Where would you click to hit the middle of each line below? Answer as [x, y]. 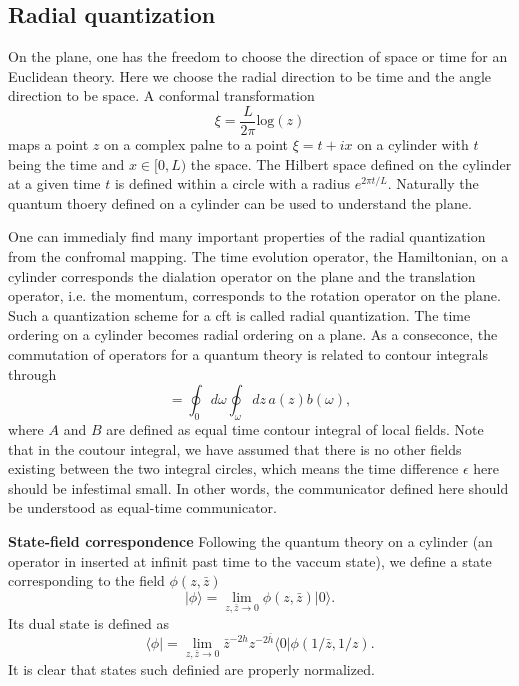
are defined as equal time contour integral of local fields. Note [295, 428]
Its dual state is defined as [88, 622]
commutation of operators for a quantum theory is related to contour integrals [248, 353]
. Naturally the [433, 183]
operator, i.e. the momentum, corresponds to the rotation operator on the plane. [254, 295]
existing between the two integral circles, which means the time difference [233, 468]
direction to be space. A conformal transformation [161, 95]
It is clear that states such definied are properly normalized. [191, 668]
